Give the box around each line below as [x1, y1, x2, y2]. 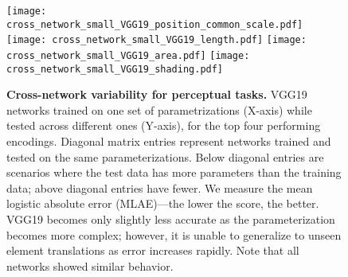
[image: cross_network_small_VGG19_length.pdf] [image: [6, 34, 307, 46]
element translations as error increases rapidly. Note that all [6, 242, 299, 259]
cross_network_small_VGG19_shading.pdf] [6, 63, 224, 75]
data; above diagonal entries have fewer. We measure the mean [6, 179, 313, 196]
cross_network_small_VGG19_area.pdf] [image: [6, 49, 250, 61]
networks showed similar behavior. [6, 257, 174, 274]
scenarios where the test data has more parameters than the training [6, 164, 342, 181]
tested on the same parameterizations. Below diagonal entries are [6, 148, 324, 165]
